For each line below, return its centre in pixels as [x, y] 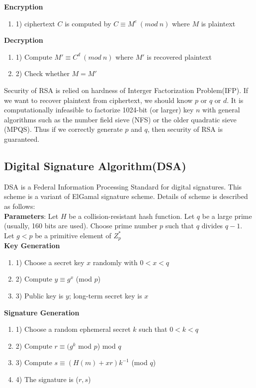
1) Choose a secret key [50, 262]
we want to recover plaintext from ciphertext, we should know [98, 100]
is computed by [88, 23]
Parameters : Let [31, 216]
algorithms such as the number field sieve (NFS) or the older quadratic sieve [120, 119]
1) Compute [34, 56]
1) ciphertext [35, 23]
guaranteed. [22, 139]
